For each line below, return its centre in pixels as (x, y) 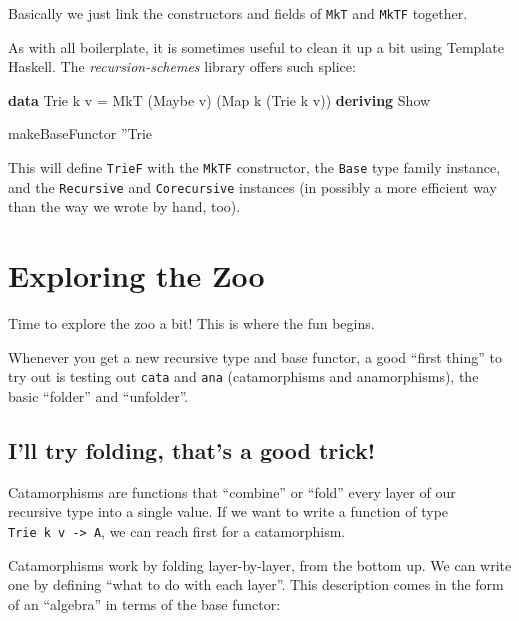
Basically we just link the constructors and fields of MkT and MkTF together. (238, 13)
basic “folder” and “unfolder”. (98, 395)
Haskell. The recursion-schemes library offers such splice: (182, 66)
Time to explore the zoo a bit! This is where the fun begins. (191, 323)
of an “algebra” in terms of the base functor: (144, 603)
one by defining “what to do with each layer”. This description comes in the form (256, 584)
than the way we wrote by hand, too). (124, 206)
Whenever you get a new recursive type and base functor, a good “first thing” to (255, 356)
